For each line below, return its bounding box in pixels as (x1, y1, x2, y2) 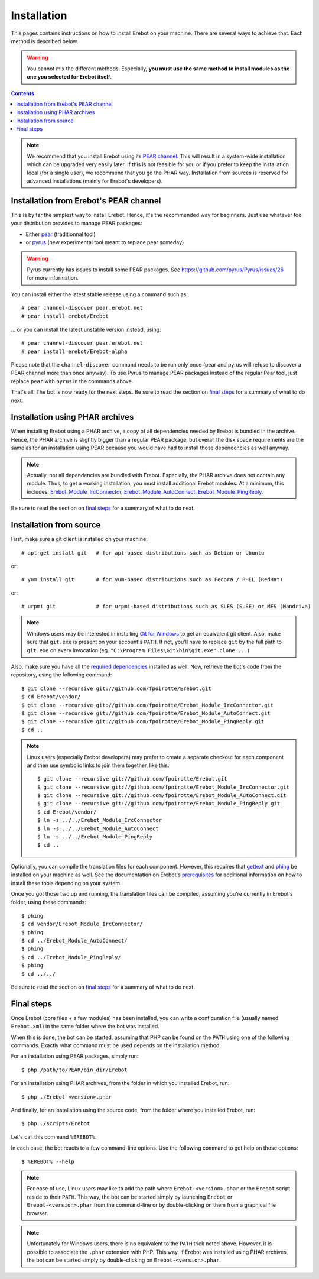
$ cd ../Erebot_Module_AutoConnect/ (21, 937, 128, 944)
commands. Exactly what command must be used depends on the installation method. (11, 1041, 222, 1049)
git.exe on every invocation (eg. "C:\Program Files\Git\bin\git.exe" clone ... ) (27, 646, 250, 653)
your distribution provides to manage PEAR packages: (11, 219, 142, 227)
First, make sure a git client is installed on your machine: (11, 536, 148, 543)
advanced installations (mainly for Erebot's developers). (27, 177, 163, 184)
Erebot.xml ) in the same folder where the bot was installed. (11, 1023, 159, 1030)
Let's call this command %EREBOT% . (11, 1133, 97, 1141)
